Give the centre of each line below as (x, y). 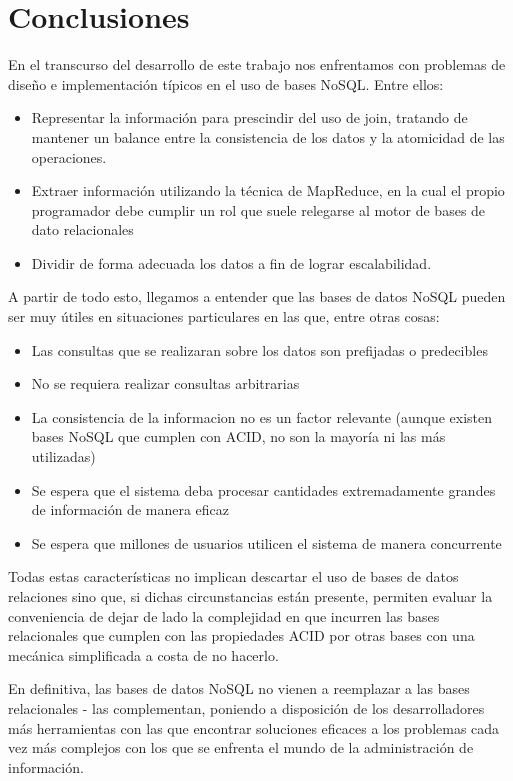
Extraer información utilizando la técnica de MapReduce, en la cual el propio (268, 190)
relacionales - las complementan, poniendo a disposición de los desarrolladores (246, 707)
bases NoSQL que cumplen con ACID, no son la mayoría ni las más (238, 436)
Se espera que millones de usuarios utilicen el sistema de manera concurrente (266, 542)
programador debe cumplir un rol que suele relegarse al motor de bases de (258, 209)
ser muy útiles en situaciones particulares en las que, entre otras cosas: (224, 316)
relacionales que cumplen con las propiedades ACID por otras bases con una (241, 635)
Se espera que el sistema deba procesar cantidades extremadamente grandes (263, 489)
